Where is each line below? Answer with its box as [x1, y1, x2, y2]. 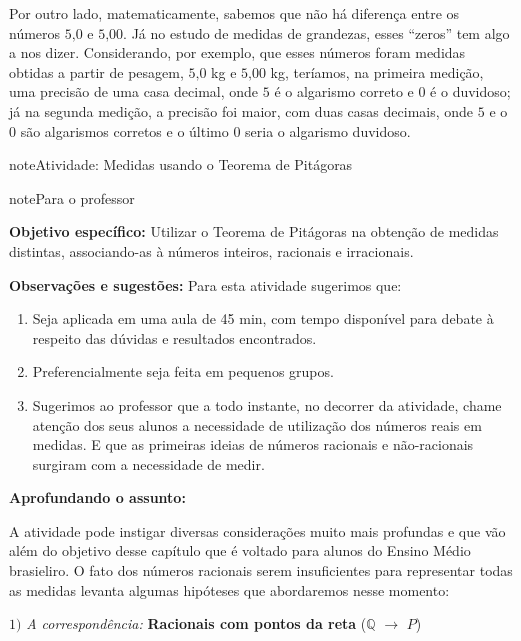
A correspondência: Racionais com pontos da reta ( [26, 613, 367, 634]
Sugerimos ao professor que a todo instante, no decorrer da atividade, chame [32, 394, 502, 415]
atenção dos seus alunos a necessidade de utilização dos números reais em [32, 414, 482, 435]
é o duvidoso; [430, 81, 511, 102]
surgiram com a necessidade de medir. [32, 453, 265, 474]
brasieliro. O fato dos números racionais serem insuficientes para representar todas [9, 560, 513, 581]
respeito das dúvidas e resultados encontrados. [32, 327, 317, 348]
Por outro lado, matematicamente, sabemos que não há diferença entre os [9, 3, 460, 23]
